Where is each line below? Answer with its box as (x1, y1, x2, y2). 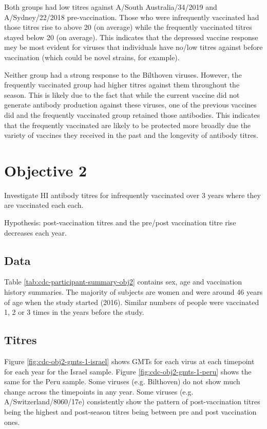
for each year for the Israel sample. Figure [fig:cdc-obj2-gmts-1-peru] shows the (4, 366, 252, 377)
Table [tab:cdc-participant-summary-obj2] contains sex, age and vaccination (4, 276, 242, 287)
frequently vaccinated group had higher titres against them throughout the (4, 79, 240, 90)
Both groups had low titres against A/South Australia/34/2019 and (4, 2, 217, 12)
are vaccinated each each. (4, 200, 84, 210)
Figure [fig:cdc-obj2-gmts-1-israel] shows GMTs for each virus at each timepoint (4, 356, 255, 366)
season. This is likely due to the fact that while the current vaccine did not (4, 89, 240, 100)
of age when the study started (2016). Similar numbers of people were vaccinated (4, 296, 259, 307)
